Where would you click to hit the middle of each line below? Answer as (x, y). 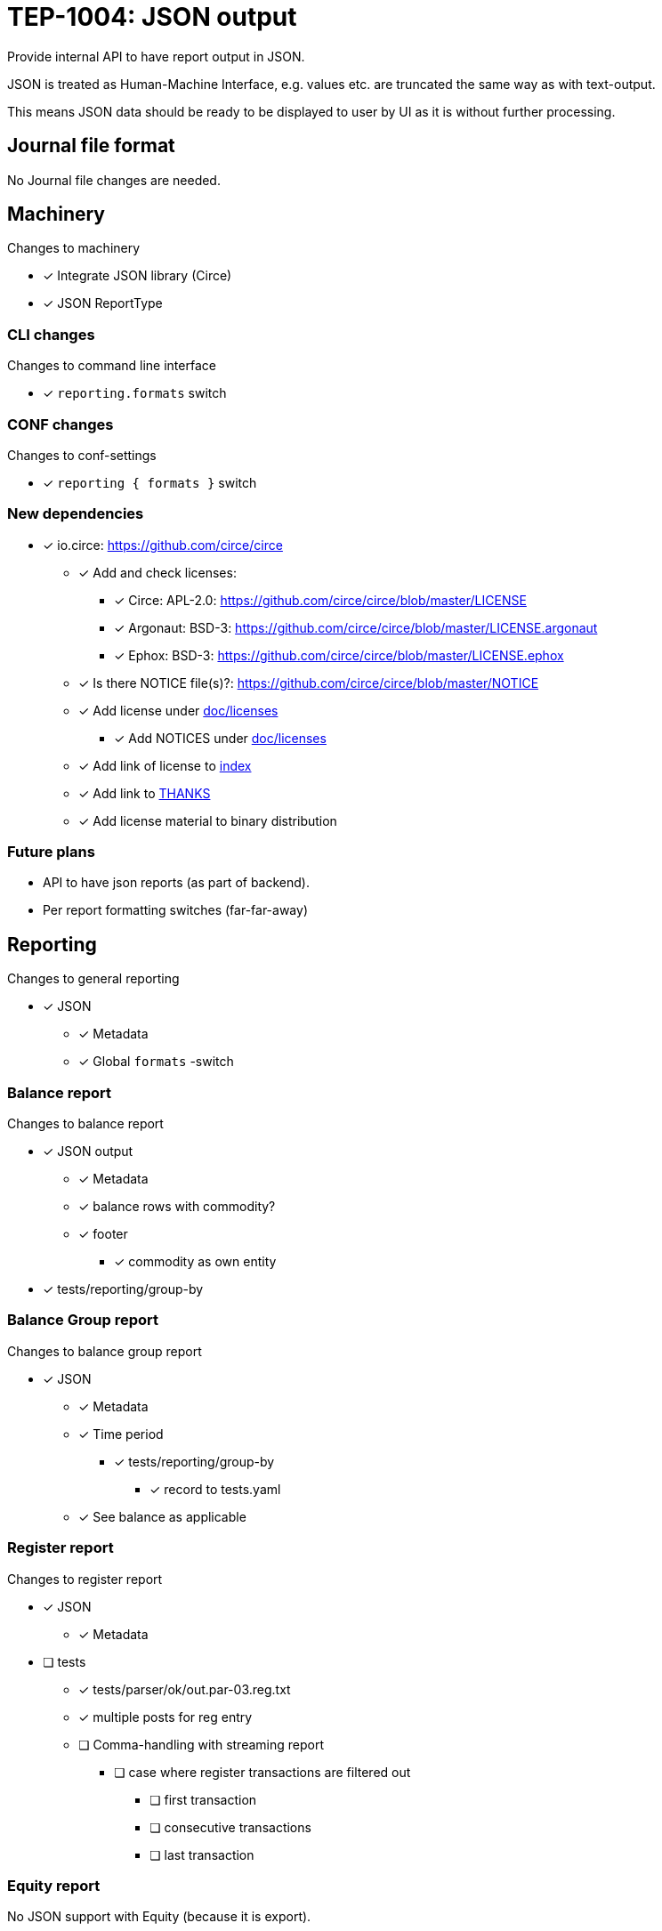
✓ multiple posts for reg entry (165, 1717)
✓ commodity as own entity (195, 1262)
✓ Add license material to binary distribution (208, 820)
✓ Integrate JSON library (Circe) (137, 276)
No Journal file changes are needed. (114, 180)
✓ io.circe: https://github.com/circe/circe (163, 545)
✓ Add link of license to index (165, 765)
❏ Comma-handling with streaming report (201, 1744)
